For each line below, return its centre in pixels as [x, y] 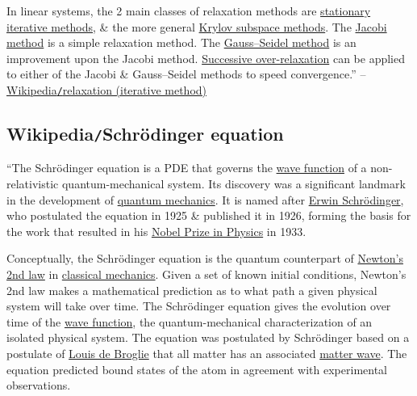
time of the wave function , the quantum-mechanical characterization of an [190, 321]
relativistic [33, 183]
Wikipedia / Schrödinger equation [145, 134]
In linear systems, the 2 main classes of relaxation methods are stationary [189, 11]
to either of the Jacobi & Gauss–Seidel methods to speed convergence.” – [186, 74]
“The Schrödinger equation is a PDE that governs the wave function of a [187, 168]
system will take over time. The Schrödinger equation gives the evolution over [199, 306]
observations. [39, 385]
